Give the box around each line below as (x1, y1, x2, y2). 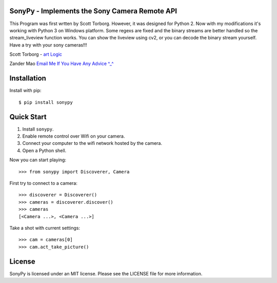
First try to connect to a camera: (9, 180, 78, 186)
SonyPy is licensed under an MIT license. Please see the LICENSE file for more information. (9, 270, 203, 276)
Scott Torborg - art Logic (9, 51, 63, 57)
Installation (9, 74, 46, 83)
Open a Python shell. (22, 147, 67, 154)
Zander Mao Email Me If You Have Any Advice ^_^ (9, 60, 114, 67)
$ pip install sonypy (18, 99, 73, 105)
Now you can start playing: (9, 157, 67, 163)
